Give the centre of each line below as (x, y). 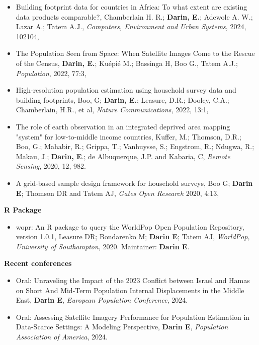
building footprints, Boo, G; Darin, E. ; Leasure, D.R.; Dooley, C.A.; (122, 99)
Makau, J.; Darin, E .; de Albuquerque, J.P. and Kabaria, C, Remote (123, 156)
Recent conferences (38, 263)
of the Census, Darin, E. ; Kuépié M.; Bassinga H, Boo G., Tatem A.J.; (127, 63)
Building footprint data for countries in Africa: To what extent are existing (132, 7)
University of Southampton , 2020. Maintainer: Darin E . (103, 246)
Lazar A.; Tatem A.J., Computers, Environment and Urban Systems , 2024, (131, 26)
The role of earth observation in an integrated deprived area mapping (123, 126)
